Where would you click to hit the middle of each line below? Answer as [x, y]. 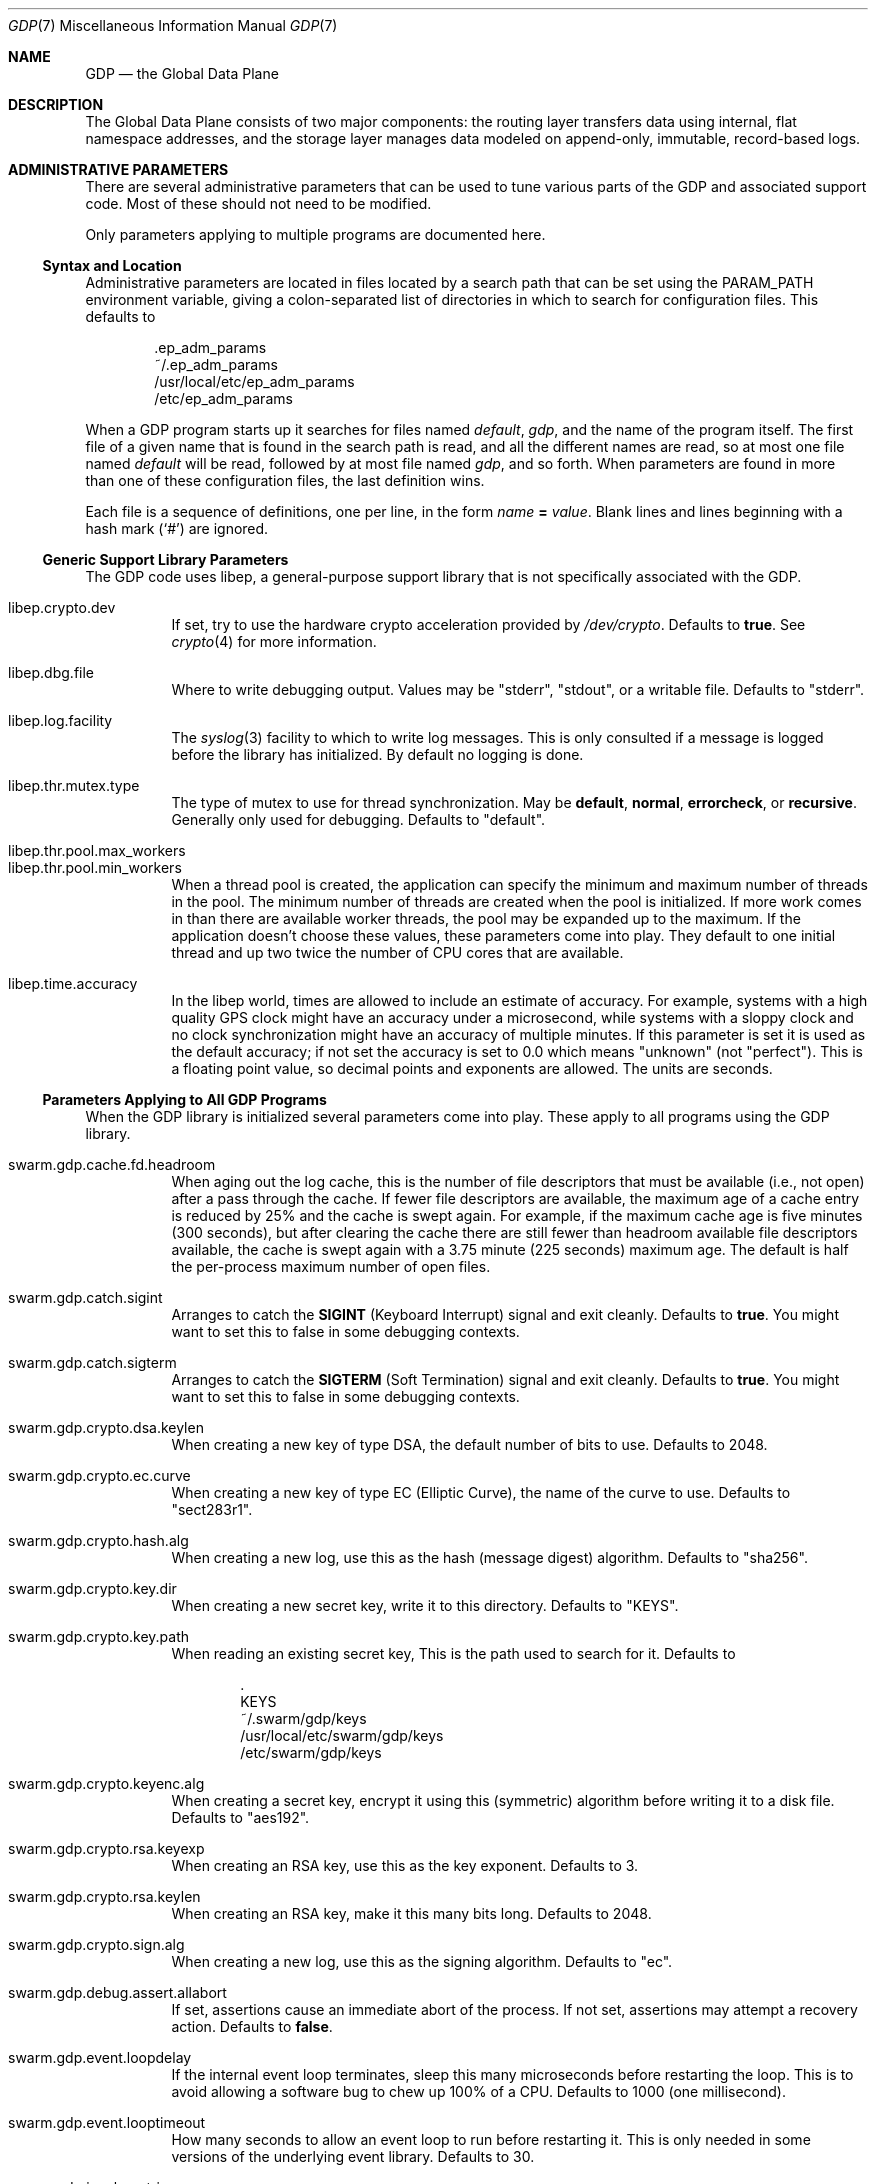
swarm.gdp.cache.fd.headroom [112, 1164]
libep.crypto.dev [62, 607]
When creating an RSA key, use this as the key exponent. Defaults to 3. [405, 1865]
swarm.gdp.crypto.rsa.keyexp [106, 1848]
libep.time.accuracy [73, 983]
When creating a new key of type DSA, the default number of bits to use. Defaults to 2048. [469, 1444]
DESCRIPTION [56, 104]
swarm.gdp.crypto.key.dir [92, 1588]
